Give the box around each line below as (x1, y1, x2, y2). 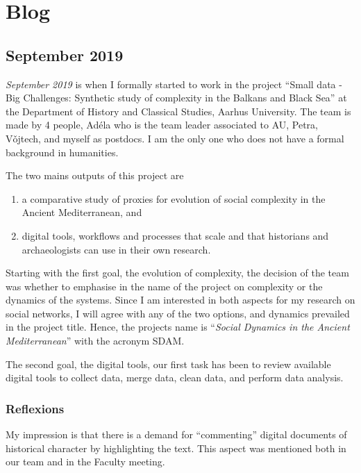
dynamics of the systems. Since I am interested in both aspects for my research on (6, 292, 355, 307)
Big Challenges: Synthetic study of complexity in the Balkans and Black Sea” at (6, 90, 347, 105)
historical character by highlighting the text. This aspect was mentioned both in (6, 440, 346, 455)
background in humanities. (6, 144, 119, 159)
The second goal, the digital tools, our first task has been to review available (6, 356, 331, 371)
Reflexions (6, 399, 65, 417)
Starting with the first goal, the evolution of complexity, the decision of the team (6, 265, 349, 280)
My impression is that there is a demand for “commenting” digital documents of (6, 427, 347, 442)
